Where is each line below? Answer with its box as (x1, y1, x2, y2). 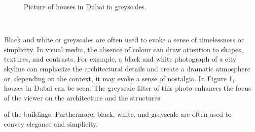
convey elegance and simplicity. (4, 118, 98, 129)
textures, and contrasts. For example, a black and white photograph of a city (4, 54, 237, 64)
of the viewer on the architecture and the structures (4, 92, 160, 102)
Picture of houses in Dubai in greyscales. (24, 1, 146, 11)
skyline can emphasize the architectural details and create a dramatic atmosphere (4, 63, 251, 73)
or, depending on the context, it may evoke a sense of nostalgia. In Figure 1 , (4, 73, 235, 83)
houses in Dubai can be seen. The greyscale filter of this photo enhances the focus (4, 83, 251, 93)
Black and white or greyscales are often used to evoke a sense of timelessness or (4, 34, 244, 45)
